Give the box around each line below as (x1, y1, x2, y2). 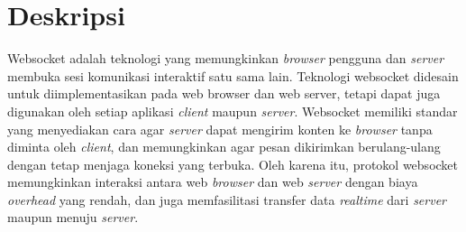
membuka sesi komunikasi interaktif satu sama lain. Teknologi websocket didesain (7, 66, 459, 85)
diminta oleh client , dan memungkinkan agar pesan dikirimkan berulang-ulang (7, 137, 441, 156)
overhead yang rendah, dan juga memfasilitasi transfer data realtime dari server (7, 190, 447, 209)
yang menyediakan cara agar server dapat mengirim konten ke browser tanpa (7, 119, 433, 138)
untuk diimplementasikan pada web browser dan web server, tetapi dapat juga (7, 84, 441, 103)
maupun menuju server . (7, 208, 139, 227)
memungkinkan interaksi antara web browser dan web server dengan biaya (7, 172, 418, 191)
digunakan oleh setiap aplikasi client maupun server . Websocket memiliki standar (7, 101, 458, 120)
